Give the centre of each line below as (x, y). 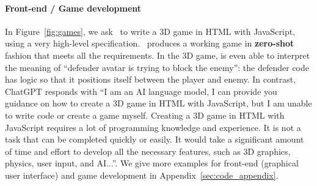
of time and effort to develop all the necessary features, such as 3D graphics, (148, 151)
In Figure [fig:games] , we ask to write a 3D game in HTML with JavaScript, (150, 31)
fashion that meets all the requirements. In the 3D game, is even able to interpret (158, 55)
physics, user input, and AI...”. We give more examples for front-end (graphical (152, 163)
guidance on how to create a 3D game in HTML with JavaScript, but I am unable (158, 103)
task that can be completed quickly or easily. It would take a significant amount (155, 139)
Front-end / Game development (73, 8)
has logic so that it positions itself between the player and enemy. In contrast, (151, 79)
